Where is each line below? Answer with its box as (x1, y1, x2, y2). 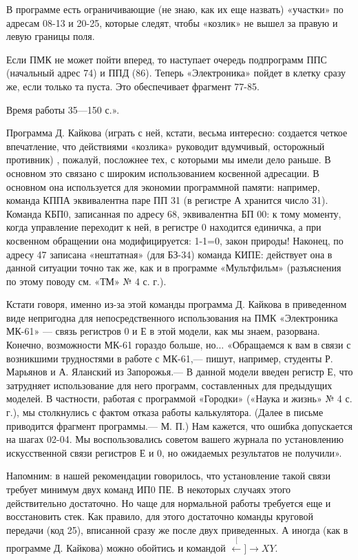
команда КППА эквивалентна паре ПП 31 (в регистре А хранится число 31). (6, 193, 328, 207)
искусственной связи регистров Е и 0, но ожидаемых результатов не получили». (6, 445, 342, 459)
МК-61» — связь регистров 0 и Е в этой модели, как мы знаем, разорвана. (6, 324, 320, 338)
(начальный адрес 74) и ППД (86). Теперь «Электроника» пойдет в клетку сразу (6, 65, 346, 80)
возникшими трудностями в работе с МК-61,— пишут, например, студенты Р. (6, 351, 333, 365)
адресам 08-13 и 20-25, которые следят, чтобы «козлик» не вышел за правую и (6, 15, 338, 30)
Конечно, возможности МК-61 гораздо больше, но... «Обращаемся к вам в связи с (6, 338, 351, 352)
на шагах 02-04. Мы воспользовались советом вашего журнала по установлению (6, 432, 344, 446)
